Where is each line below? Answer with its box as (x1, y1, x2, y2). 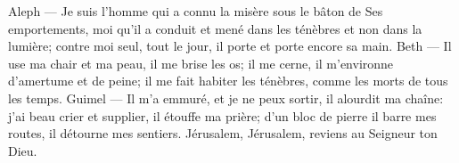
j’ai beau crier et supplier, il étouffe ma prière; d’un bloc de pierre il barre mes (8, 106, 437, 125)
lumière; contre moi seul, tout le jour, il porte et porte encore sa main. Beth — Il (8, 37, 452, 55)
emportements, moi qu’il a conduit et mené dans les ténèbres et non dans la (8, 19, 422, 37)
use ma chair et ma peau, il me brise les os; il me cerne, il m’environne (8, 53, 394, 72)
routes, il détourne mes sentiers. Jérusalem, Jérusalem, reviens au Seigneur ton (8, 124, 438, 143)
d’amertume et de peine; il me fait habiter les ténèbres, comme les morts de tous (8, 71, 448, 90)
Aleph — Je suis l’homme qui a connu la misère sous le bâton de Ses (8, 2, 383, 20)
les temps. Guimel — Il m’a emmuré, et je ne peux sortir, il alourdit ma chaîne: (8, 88, 444, 107)
